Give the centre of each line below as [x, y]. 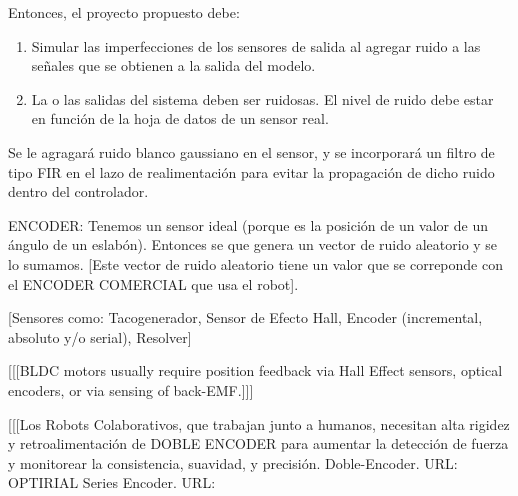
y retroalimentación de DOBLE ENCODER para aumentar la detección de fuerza [258, 443]
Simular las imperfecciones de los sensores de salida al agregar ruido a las [256, 45]
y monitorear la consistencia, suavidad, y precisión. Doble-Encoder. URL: [233, 462]
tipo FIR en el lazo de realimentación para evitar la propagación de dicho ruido [251, 171]
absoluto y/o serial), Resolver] [100, 336]
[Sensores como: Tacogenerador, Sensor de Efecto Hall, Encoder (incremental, [245, 317]
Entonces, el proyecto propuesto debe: [124, 12]
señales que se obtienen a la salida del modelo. [173, 65]
